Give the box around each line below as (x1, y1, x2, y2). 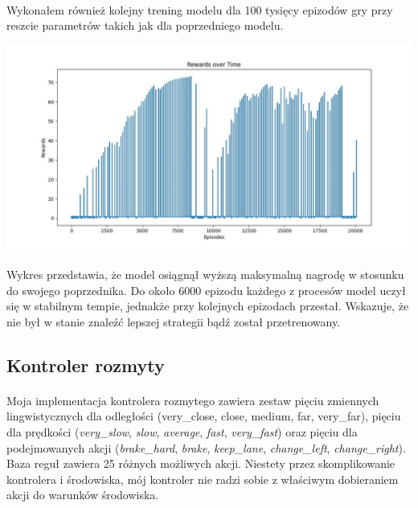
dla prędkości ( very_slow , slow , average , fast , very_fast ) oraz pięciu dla (6, 423, 358, 440)
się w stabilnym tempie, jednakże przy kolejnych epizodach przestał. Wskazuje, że (6, 297, 409, 314)
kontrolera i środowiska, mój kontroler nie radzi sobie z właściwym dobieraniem (6, 470, 399, 487)
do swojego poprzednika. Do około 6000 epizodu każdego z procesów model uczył (6, 281, 406, 298)
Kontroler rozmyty (6, 352, 165, 377)
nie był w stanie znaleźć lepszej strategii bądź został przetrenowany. (6, 313, 341, 330)
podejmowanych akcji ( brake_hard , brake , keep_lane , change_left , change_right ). (6, 439, 406, 456)
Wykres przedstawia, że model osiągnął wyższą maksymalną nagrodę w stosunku (6, 265, 404, 282)
